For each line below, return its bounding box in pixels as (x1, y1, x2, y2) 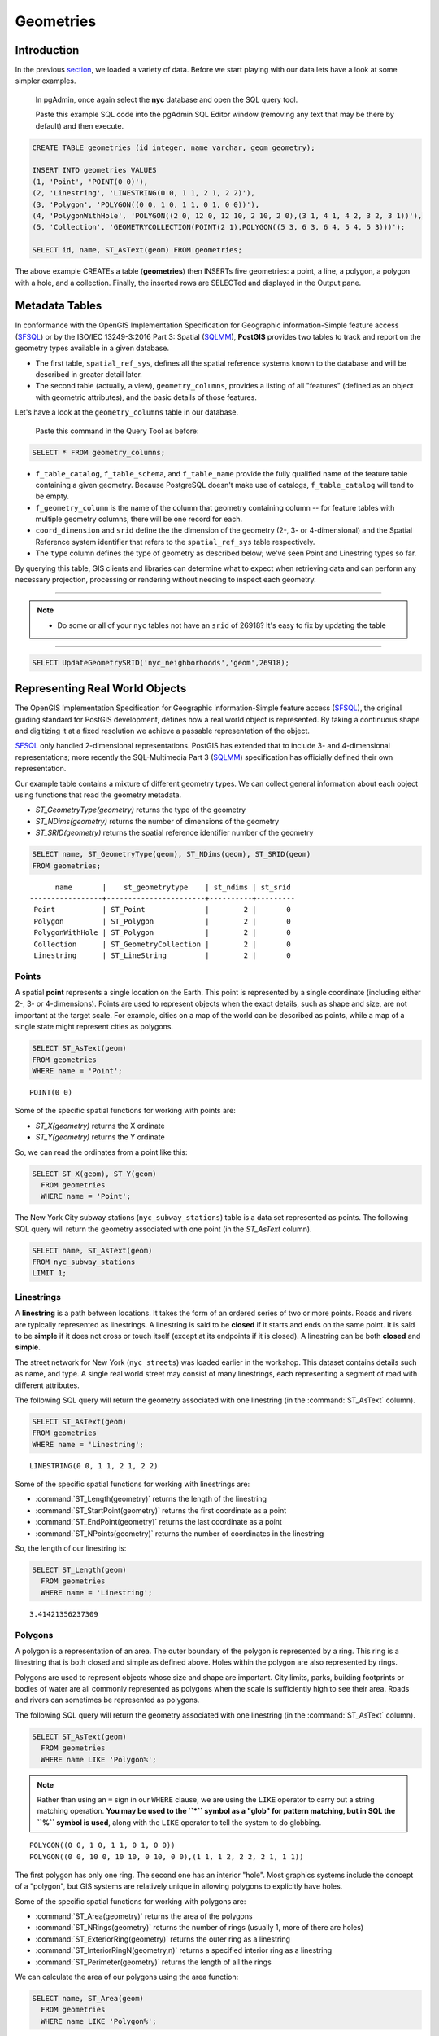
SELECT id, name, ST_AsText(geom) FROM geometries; (32, 245, 243, 255)
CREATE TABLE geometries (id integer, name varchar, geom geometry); (32, 143, 315, 152)
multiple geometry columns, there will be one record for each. (35, 514, 243, 524)
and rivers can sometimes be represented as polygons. (15, 1695, 200, 1705)
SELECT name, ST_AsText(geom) (32, 1246, 153, 1255)
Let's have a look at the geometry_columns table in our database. (15, 407, 239, 417)
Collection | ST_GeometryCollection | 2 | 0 (33, 939, 292, 949)
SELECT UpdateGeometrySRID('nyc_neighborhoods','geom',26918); (32, 658, 290, 667)
